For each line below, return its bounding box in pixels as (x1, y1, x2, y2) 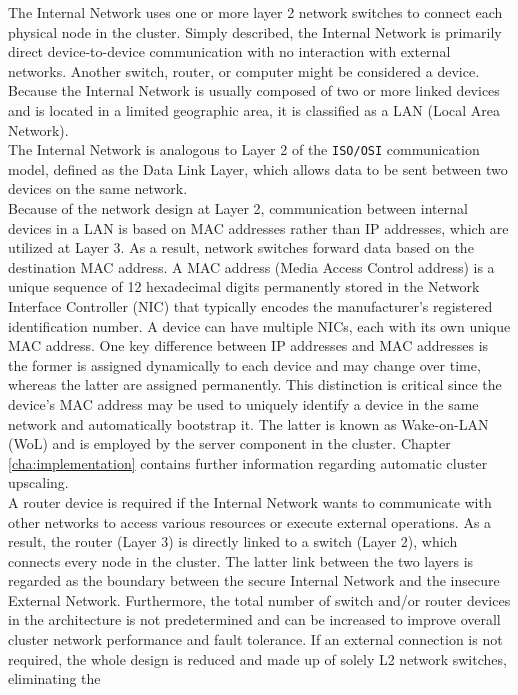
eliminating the (8, 668, 101, 689)
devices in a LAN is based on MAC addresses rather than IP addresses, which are (8, 217, 509, 238)
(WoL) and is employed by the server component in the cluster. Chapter (8, 433, 451, 454)
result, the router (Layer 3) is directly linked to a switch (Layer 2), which (8, 531, 458, 552)
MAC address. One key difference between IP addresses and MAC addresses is (8, 335, 489, 356)
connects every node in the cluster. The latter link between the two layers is (8, 550, 474, 571)
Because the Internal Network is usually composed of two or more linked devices (8, 80, 500, 101)
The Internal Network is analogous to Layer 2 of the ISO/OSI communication (8, 139, 480, 160)
